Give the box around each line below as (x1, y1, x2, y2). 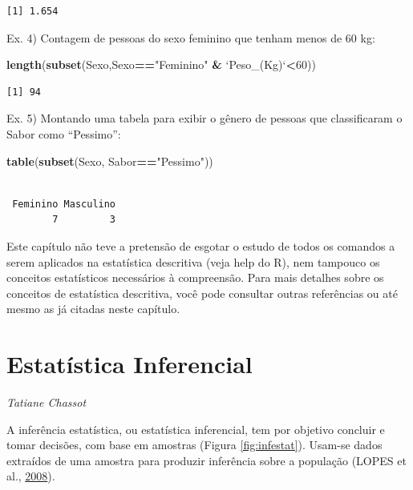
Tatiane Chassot (6, 394, 87, 411)
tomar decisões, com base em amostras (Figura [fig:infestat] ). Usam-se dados (6, 436, 383, 453)
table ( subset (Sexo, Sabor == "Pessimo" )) (6, 152, 213, 169)
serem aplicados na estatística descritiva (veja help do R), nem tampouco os (6, 253, 380, 270)
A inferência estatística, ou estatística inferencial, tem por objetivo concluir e (6, 420, 385, 437)
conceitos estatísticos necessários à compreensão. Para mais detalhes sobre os (6, 269, 384, 286)
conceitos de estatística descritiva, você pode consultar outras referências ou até (6, 284, 398, 301)
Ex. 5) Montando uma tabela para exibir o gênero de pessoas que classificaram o (6, 110, 403, 127)
